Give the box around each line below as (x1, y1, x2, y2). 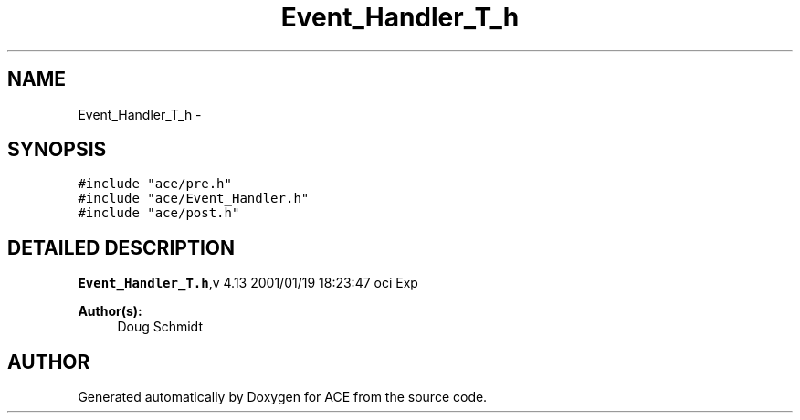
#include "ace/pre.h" (78, 176, 232, 192)
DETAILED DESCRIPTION (7, 236, 236, 259)
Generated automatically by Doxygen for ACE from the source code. (78, 389, 488, 405)
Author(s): (78, 303, 142, 320)
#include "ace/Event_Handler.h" (78, 191, 310, 206)
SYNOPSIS (7, 138, 107, 162)
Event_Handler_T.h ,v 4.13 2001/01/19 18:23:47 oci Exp (78, 275, 418, 291)
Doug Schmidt (117, 319, 203, 335)
